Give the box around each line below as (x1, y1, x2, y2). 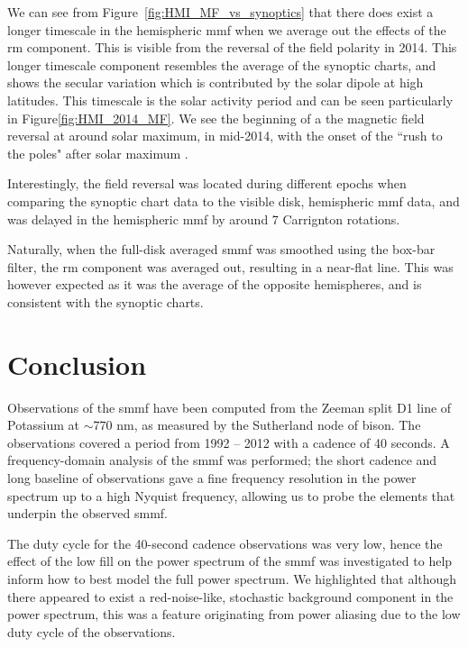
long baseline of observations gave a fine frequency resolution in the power (7, 469, 417, 487)
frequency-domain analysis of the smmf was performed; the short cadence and (7, 451, 437, 469)
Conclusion (7, 345, 147, 382)
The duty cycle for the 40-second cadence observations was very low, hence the (7, 533, 443, 552)
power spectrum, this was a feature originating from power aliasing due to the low (7, 605, 461, 624)
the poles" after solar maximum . (7, 143, 188, 162)
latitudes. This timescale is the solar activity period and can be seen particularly (7, 90, 454, 109)
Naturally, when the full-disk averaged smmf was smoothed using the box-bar (7, 240, 436, 259)
